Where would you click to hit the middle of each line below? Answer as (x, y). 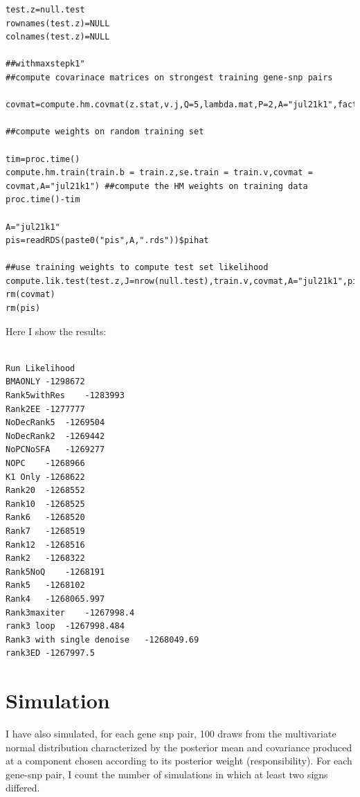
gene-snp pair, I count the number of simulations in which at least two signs (167, 774)
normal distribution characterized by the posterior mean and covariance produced (179, 747)
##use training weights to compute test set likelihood (137, 268)
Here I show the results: (56, 331)
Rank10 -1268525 (45, 504)
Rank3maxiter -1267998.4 (70, 612)
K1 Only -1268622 (45, 477)
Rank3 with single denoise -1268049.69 (102, 639)
